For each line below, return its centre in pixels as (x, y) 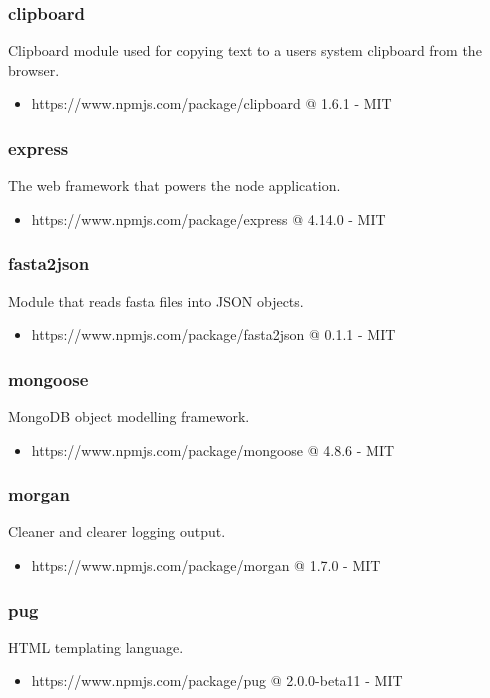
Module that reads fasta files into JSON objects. (156, 300)
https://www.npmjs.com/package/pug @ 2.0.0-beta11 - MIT (217, 680)
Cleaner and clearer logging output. (117, 531)
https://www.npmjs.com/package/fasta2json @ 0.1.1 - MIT (213, 334)
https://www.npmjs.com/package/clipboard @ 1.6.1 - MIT (211, 103)
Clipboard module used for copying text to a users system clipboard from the (245, 50)
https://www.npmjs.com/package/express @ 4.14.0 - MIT (208, 218)
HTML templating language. (96, 646)
